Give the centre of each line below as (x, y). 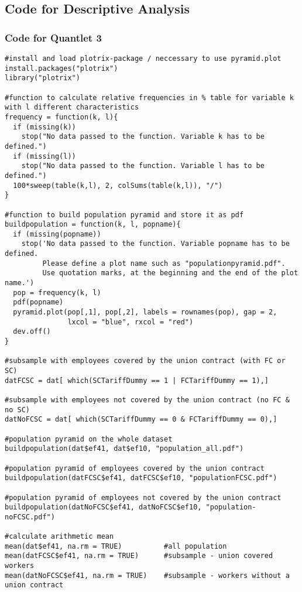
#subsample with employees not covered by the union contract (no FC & (147, 400)
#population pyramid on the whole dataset (89, 439)
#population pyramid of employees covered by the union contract (135, 468)
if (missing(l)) (44, 156)
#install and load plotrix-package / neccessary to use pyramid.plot (143, 59)
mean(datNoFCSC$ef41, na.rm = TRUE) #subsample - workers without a (147, 575)
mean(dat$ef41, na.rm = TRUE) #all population (116, 546)
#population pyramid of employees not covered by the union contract (143, 497)
